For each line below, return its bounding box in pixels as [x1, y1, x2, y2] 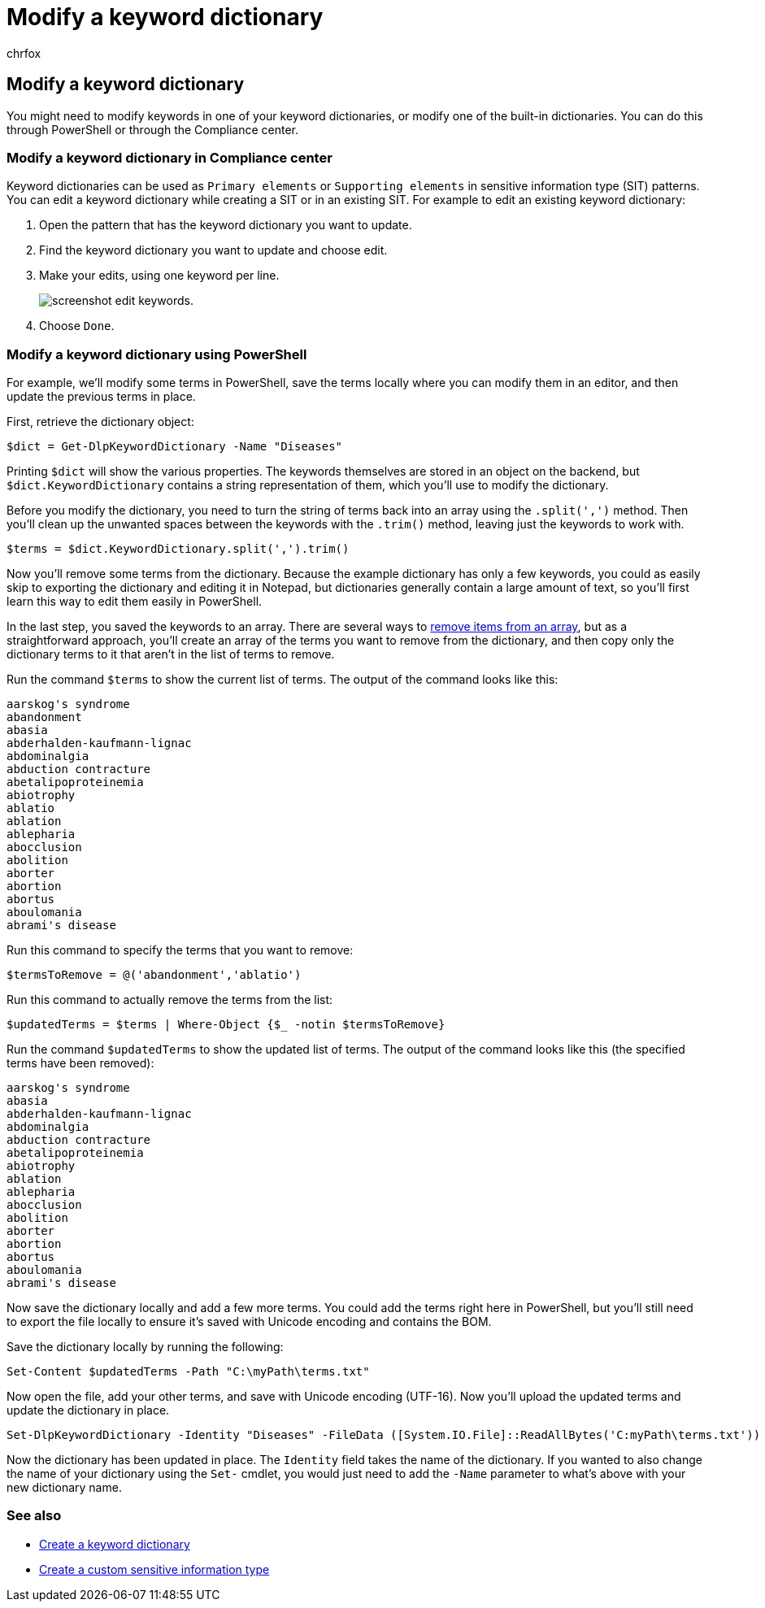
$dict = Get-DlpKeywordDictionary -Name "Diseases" [7, 440, 343, 454]
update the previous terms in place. [7, 389, 196, 404]
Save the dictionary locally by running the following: [7, 1340, 284, 1354]
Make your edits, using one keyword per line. [39, 268, 280, 283]
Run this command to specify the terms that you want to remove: [7, 943, 354, 958]
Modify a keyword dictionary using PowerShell [7, 346, 307, 363]
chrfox [7, 46, 41, 60]
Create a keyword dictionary [39, 1536, 190, 1551]
